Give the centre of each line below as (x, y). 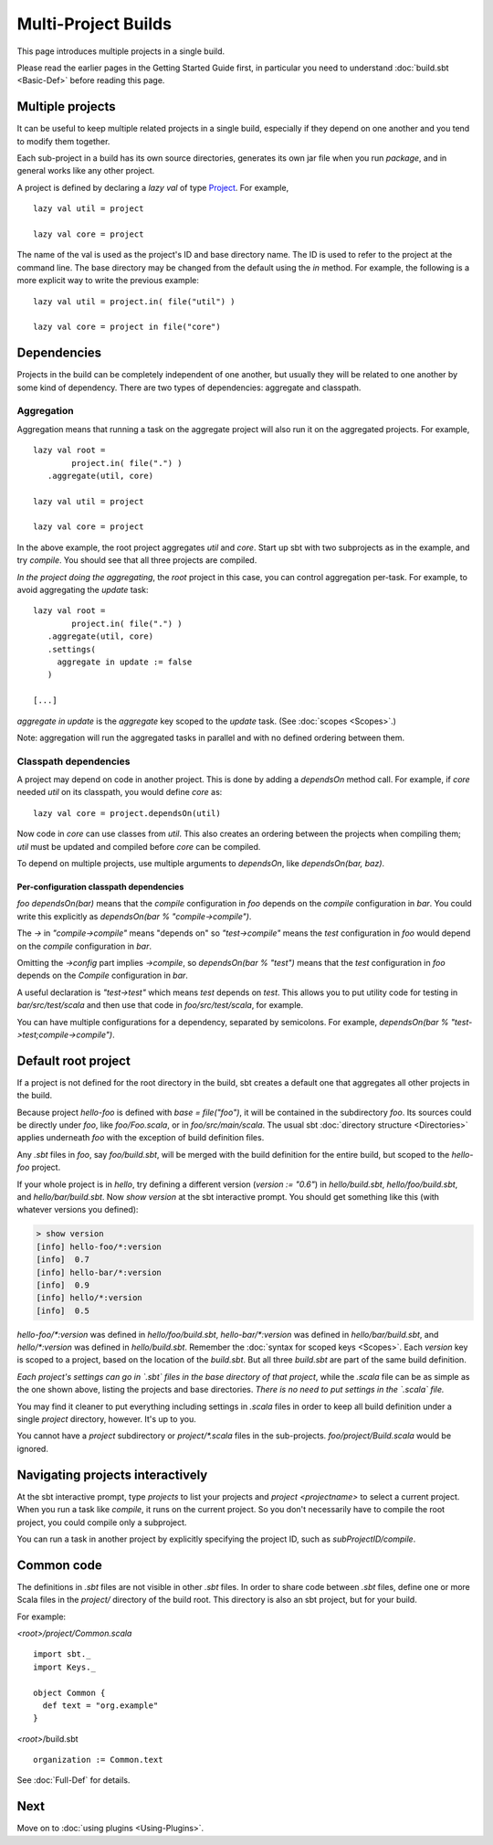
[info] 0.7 (63, 1260)
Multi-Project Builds (94, 24)
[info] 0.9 (63, 1285)
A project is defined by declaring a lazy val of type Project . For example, (153, 187)
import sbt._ (62, 1654)
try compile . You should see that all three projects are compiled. (137, 560)
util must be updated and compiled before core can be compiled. (139, 846)
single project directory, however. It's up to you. (106, 1419)
